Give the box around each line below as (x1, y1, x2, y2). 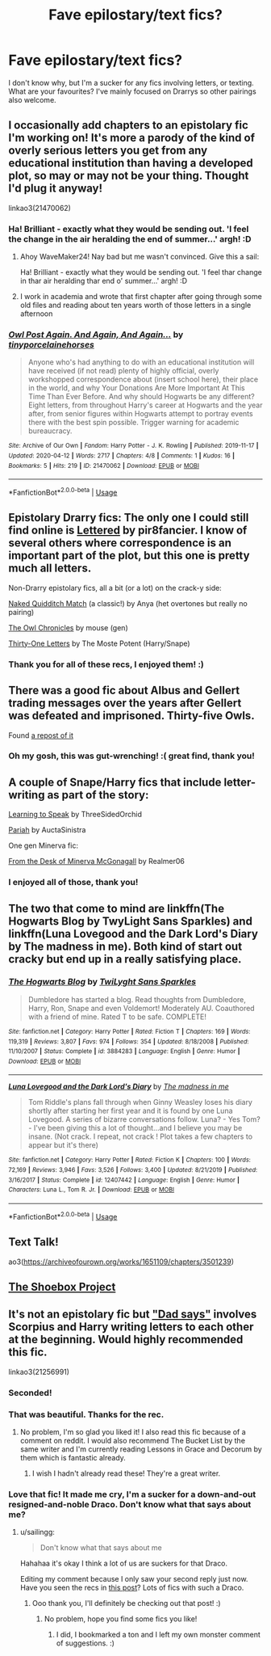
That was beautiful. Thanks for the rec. (8, 1409, 165, 1420)
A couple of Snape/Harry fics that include (8, 775, 222, 789)
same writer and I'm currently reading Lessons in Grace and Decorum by (19, 1444, 262, 1454)
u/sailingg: (19, 1527, 55, 1537)
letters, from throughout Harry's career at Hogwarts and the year (47, 400, 263, 410)
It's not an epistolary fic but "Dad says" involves (8, 1308, 257, 1321)
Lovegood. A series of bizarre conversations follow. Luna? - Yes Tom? (27, 1115, 261, 1124)
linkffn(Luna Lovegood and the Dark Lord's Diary (8, 927, 258, 941)
